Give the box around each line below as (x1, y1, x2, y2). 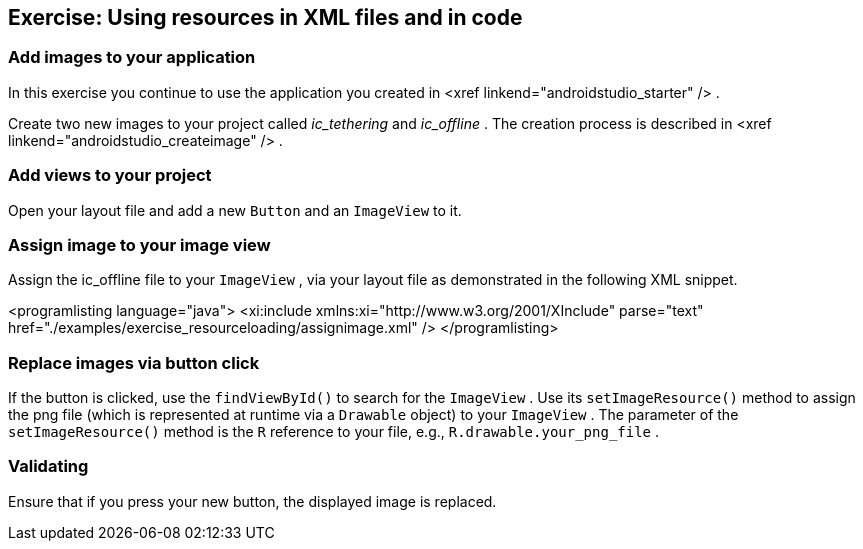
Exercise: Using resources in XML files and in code (8, 5, 523, 30)
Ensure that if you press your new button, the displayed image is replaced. (8, 492, 497, 510)
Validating (8, 456, 89, 477)
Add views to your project (8, 165, 212, 186)
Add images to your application (8, 47, 256, 68)
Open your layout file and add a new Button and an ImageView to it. (8, 201, 462, 219)
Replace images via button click (8, 352, 260, 373)
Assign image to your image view (8, 234, 271, 255)
